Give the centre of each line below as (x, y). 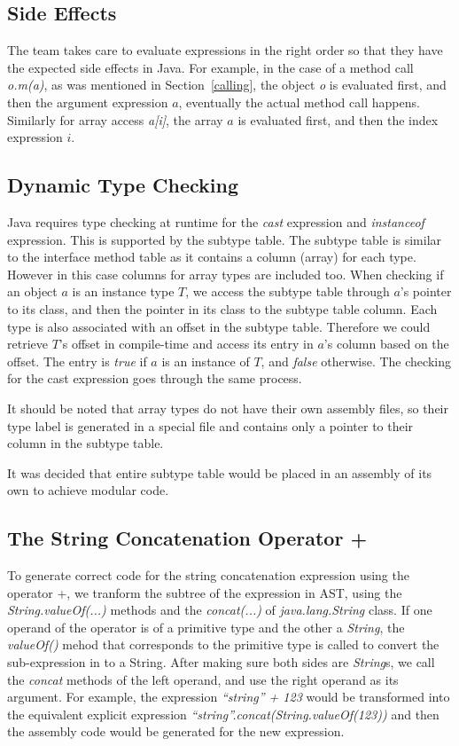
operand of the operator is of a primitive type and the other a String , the (206, 627)
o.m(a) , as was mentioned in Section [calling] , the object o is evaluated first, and (227, 85)
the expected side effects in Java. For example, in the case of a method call (210, 67)
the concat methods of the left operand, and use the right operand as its (203, 679)
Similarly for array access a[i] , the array (115, 119)
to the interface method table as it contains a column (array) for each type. (212, 257)
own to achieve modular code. (88, 490)
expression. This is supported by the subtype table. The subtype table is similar (225, 239)
